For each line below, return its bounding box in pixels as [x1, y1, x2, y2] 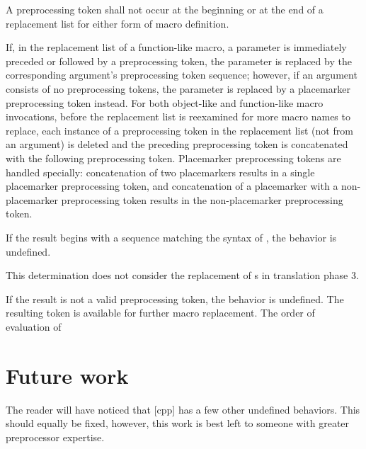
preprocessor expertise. [6, 429, 105, 444]
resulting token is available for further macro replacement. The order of [6, 305, 315, 320]
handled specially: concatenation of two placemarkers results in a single [6, 164, 315, 179]
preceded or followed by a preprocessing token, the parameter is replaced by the [6, 53, 352, 68]
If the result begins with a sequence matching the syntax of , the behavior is [6, 229, 337, 244]
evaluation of [6, 319, 62, 334]
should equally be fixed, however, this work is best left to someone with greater [6, 416, 350, 431]
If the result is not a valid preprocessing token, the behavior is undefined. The [6, 291, 344, 306]
